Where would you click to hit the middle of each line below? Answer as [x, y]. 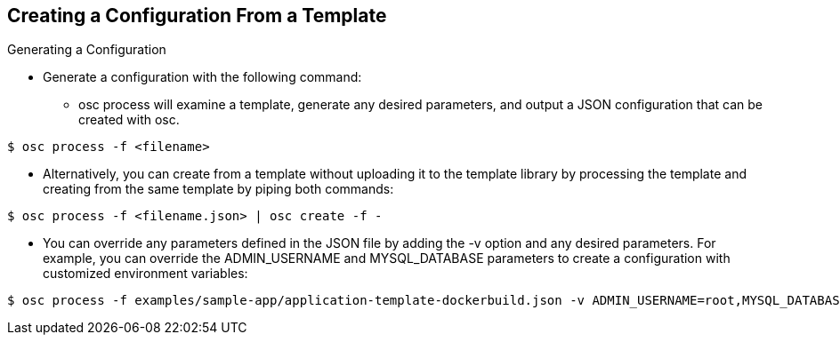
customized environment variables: [145, 274]
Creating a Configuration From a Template [197, 16]
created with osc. [129, 120]
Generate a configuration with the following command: [202, 77]
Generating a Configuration [87, 50]
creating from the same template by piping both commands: [218, 189]
